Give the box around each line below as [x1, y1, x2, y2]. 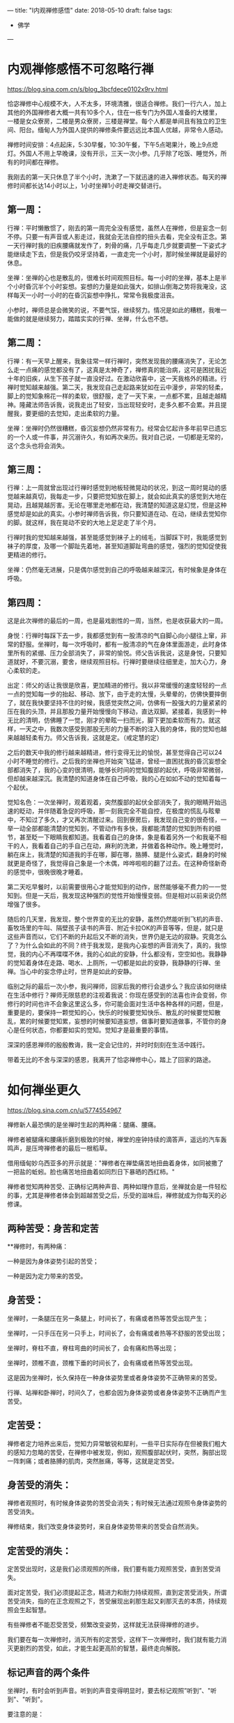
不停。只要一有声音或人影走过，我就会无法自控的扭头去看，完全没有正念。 [7, 232, 221, 241]
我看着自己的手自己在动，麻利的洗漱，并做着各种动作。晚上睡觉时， [31, 842, 227, 850]
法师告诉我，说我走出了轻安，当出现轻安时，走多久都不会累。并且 [31, 400, 221, 408]
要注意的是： [7, 1710, 44, 1718]
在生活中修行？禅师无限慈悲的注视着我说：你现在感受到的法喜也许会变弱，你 [7, 991, 227, 1000]
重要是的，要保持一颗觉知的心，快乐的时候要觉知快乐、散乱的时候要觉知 [7, 1008, 214, 1017]
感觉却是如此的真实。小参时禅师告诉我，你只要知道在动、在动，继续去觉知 [7, 510, 221, 518]
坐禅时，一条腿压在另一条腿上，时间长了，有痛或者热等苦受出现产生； [7, 1314, 209, 1322]
